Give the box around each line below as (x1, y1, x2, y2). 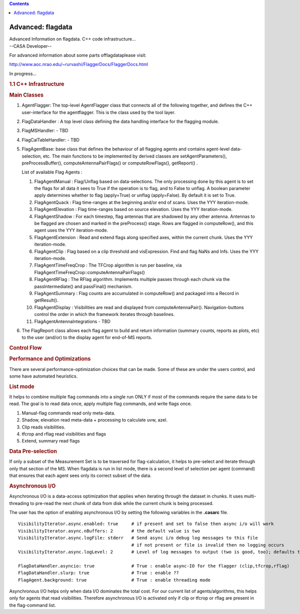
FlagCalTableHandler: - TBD (21, 136, 80, 142)
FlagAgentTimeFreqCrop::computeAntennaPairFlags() (34, 269, 145, 275)
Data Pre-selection (9, 448, 57, 455)
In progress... (9, 70, 37, 76)
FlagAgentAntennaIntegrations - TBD (34, 318, 111, 324)
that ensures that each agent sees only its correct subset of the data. (9, 472, 152, 478)
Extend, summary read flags (21, 438, 80, 444)
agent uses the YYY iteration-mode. (34, 227, 108, 233)
